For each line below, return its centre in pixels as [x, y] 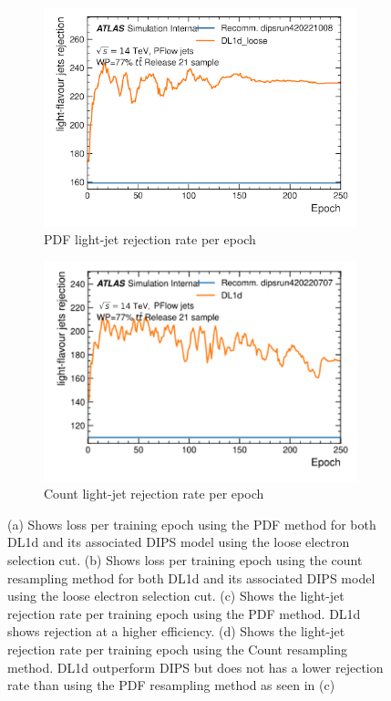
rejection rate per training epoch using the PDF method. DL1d [184, 613]
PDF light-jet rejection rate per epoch [150, 239]
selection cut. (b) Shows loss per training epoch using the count [185, 559]
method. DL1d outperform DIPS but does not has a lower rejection [195, 667]
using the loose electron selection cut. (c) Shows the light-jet [176, 596]
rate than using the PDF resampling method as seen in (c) [171, 685]
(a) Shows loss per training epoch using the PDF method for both [192, 524]
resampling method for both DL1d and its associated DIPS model [191, 577]
